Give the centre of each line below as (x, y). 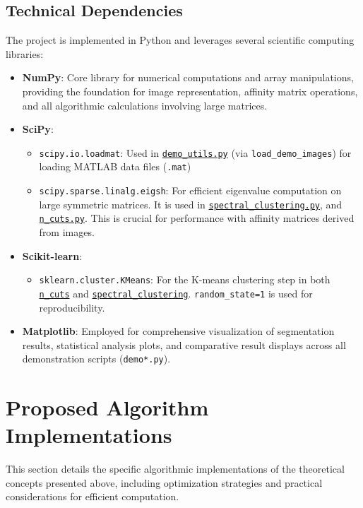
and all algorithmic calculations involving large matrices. (145, 105)
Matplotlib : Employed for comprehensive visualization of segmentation (178, 331)
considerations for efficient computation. (93, 496)
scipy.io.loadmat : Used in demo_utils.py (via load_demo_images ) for (195, 152)
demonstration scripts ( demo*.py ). (96, 359)
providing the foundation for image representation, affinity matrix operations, (190, 91)
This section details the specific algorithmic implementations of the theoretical (175, 469)
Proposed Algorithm (107, 407)
